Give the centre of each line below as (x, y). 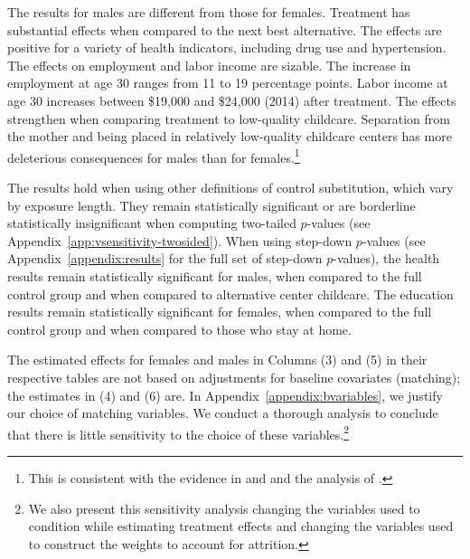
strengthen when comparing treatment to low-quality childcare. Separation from (229, 118)
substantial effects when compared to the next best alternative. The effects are (225, 29)
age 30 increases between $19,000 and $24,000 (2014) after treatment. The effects (232, 100)
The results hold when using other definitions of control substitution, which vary (230, 187)
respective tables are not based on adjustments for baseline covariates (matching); (234, 377)
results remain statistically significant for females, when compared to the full (220, 312)
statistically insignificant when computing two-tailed (152, 223)
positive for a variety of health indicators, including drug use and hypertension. (227, 47)
